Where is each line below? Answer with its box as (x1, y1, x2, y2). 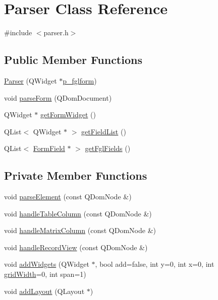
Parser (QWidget (4, 75, 57, 86)
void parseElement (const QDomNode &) (4, 191, 132, 202)
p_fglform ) (63, 75, 97, 86)
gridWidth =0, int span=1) (4, 269, 86, 279)
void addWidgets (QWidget (4, 259, 89, 269)
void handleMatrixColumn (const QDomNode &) (4, 225, 156, 236)
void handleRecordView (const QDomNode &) (4, 242, 148, 252)
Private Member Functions (4, 168, 147, 183)
